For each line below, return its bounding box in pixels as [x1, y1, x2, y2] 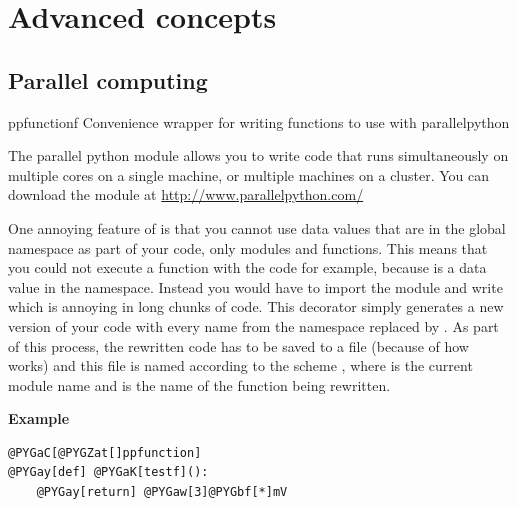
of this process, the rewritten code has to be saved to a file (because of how [8, 335, 469, 356]
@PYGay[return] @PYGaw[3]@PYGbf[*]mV [36, 485, 288, 500]
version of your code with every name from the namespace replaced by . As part [8, 315, 499, 336]
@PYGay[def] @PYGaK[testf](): [8, 465, 209, 480]
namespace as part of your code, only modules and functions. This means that [8, 237, 488, 258]
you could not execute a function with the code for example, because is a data [8, 257, 487, 278]
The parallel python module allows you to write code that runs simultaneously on [8, 145, 509, 166]
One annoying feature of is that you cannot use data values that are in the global [8, 217, 506, 238]
